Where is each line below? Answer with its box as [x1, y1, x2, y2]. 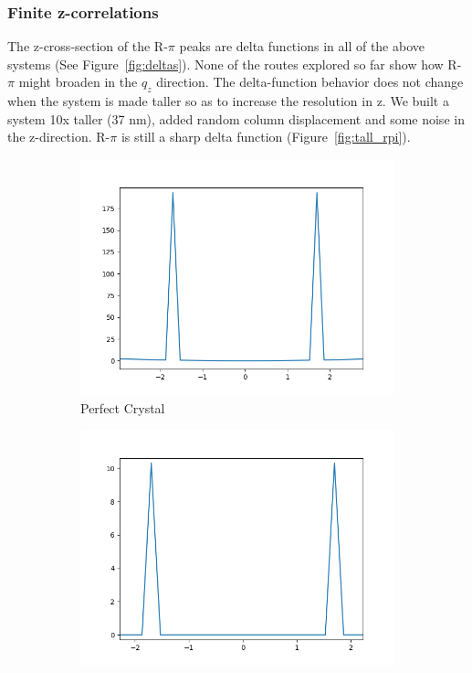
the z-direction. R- [7, 127, 110, 146]
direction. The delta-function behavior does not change [156, 72, 464, 91]
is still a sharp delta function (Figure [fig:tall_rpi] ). [121, 127, 411, 146]
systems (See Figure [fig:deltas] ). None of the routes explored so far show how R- [7, 54, 462, 73]
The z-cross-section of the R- [7, 37, 168, 56]
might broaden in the [18, 72, 138, 91]
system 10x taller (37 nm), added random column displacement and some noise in [7, 109, 465, 128]
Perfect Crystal [80, 398, 165, 417]
